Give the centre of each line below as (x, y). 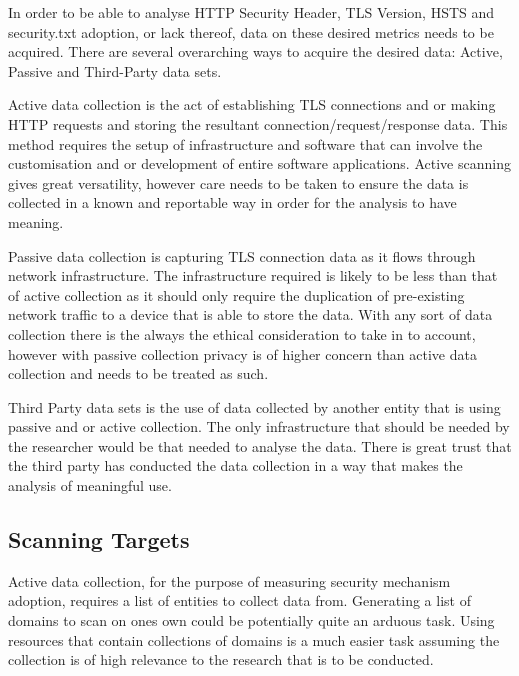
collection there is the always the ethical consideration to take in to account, (242, 333)
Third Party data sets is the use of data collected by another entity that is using (254, 406)
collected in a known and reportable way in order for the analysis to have (232, 202)
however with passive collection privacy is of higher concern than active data (242, 353)
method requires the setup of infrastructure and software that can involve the (245, 143)
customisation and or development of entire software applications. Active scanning (259, 163)
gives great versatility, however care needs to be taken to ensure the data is (238, 182)
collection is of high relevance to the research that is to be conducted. (221, 659)
